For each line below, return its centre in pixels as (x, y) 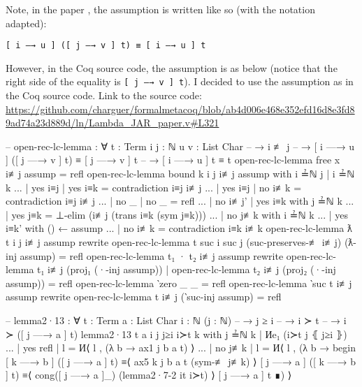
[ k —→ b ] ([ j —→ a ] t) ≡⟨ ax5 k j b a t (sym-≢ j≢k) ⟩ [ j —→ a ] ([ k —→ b (181, 361)
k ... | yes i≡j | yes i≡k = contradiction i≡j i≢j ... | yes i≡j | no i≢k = (154, 187)
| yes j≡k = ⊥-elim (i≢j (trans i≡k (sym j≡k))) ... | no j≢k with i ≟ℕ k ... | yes (177, 214)
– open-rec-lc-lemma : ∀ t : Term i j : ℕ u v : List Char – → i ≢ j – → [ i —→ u (180, 146)
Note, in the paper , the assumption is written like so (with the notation (160, 9)
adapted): (26, 23)
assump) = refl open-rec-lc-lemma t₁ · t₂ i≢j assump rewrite (152, 255)
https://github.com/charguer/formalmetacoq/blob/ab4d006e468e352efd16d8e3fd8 (180, 109)
